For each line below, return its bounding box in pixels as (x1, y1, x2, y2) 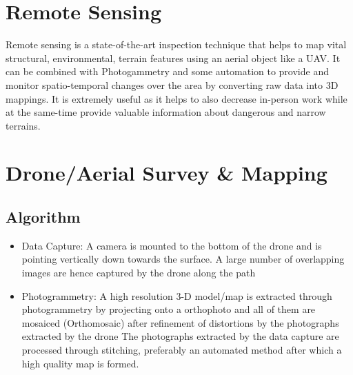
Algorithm (6, 206, 81, 227)
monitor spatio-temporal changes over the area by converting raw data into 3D (6, 77, 339, 92)
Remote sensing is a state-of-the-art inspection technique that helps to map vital (6, 37, 347, 52)
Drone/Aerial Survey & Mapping (6, 159, 327, 187)
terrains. (6, 118, 41, 132)
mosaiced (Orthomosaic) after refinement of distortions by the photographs (21, 315, 339, 330)
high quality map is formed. (21, 356, 139, 370)
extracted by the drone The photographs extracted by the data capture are (21, 329, 339, 343)
